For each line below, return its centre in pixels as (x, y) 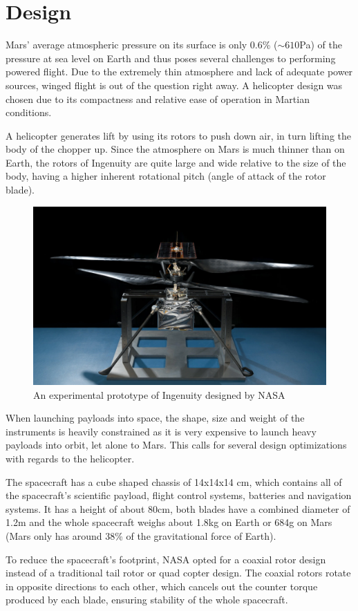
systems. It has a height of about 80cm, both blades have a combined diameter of (178, 508)
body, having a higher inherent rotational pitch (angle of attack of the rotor (166, 176)
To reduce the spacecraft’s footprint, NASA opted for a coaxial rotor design (166, 559)
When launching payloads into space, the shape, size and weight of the (155, 418)
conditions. (29, 112)
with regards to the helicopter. (70, 458)
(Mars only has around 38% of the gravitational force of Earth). (141, 535)
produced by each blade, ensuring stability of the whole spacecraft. (147, 600)
